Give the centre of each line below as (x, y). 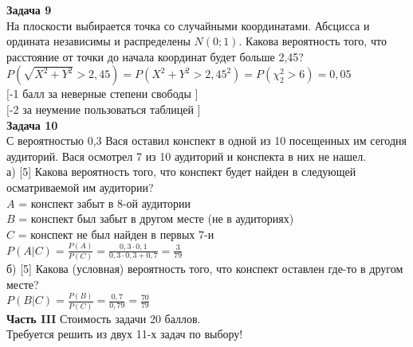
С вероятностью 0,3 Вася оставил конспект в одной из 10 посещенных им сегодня (206, 140)
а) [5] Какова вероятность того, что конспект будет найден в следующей (181, 172)
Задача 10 (32, 125)
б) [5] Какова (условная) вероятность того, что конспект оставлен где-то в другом (205, 268)
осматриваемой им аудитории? (80, 187)
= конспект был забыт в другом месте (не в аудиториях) (156, 218)
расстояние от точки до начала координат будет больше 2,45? (155, 56)
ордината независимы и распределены (98, 41)
